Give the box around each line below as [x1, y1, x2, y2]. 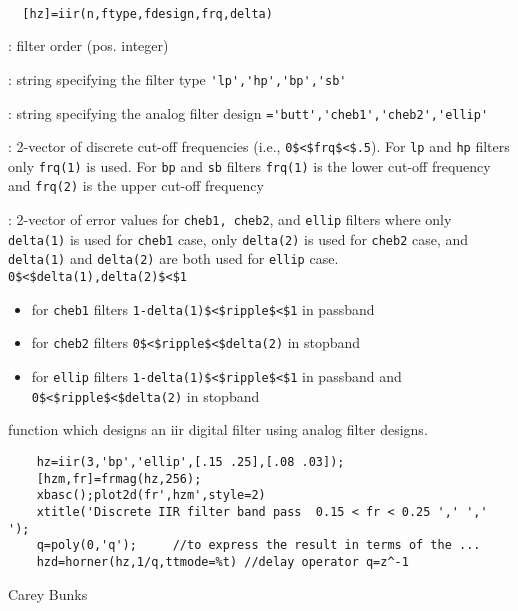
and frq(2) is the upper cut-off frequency [8, 175, 264, 196]
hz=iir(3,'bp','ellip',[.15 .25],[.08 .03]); [36, 454, 345, 469]
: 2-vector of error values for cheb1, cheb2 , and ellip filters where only [8, 209, 452, 230]
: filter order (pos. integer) [8, 35, 169, 56]
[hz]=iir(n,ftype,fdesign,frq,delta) [22, 6, 273, 21]
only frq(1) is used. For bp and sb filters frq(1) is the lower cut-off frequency [8, 155, 491, 176]
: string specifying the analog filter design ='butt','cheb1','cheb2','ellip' [8, 102, 489, 123]
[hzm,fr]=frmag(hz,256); [36, 471, 202, 486]
